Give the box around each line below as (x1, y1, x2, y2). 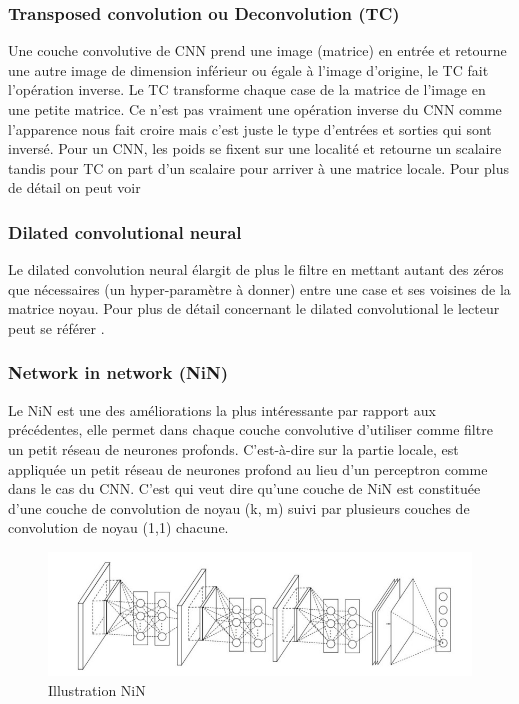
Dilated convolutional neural (8, 219, 242, 244)
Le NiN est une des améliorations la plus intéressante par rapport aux (8, 399, 436, 420)
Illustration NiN (48, 679, 146, 700)
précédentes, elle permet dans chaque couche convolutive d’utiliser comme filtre (8, 419, 493, 440)
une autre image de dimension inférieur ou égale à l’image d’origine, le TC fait (8, 59, 489, 80)
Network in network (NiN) (8, 360, 229, 385)
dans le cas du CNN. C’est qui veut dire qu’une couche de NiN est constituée (8, 478, 481, 499)
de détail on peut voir (8, 177, 141, 198)
